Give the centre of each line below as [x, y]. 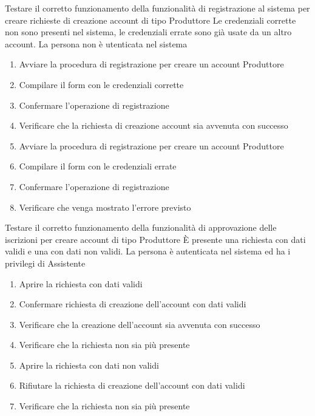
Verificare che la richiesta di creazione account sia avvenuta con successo [154, 125]
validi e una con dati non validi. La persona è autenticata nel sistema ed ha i [148, 251]
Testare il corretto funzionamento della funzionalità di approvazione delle [141, 227]
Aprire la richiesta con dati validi [81, 283]
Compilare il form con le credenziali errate [98, 166]
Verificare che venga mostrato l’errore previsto [105, 207]
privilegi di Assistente [45, 263]
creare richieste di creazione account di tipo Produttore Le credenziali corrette [151, 20]
